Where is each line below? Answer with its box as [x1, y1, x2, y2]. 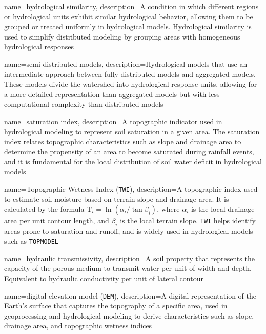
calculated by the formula [4, 203, 85, 214]
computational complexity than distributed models [4, 99, 163, 109]
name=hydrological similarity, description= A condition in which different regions [4, 1, 259, 11]
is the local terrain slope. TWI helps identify [120, 214, 256, 225]
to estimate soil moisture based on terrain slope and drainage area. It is [4, 193, 229, 204]
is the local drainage [191, 203, 255, 214]
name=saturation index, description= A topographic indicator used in [4, 115, 222, 126]
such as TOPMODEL [4, 235, 59, 246]
